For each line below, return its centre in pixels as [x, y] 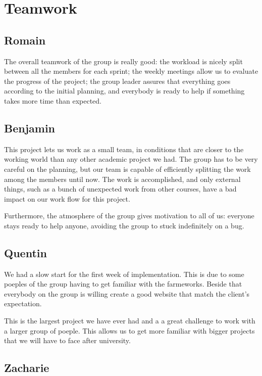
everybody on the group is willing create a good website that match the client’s [127, 293]
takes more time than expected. [53, 100]
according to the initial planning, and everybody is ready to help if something [124, 91]
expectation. [23, 303]
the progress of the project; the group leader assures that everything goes [117, 81]
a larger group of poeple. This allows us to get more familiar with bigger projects [129, 330]
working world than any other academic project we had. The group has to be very [131, 159]
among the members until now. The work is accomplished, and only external [122, 179]
